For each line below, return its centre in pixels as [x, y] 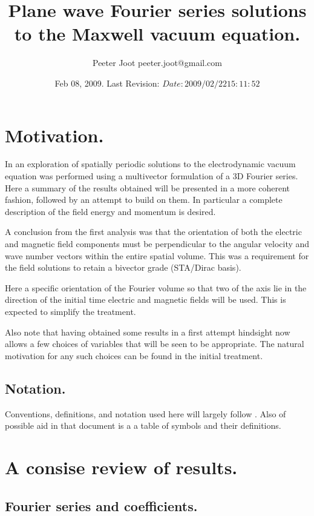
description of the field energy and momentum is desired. [110, 211]
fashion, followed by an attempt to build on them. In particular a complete [144, 200]
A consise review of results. [121, 467]
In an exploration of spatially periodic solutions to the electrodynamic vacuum [150, 164]
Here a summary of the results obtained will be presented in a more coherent [148, 187]
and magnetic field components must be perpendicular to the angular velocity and [157, 243]
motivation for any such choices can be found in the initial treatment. [134, 355]
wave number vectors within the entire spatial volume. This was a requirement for [157, 255]
